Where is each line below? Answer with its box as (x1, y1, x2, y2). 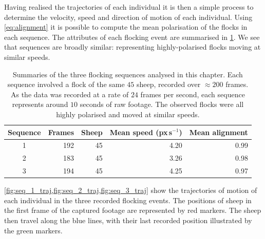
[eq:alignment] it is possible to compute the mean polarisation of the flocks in (4, 21, 248, 32)
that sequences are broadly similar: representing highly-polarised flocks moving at (4, 41, 261, 52)
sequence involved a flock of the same (7, 79, 125, 90)
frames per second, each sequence (140, 89, 245, 99)
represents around (12, 99, 68, 110)
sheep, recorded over (137, 79, 201, 90)
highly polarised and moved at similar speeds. (56, 108, 200, 119)
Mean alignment (189, 126, 248, 137)
